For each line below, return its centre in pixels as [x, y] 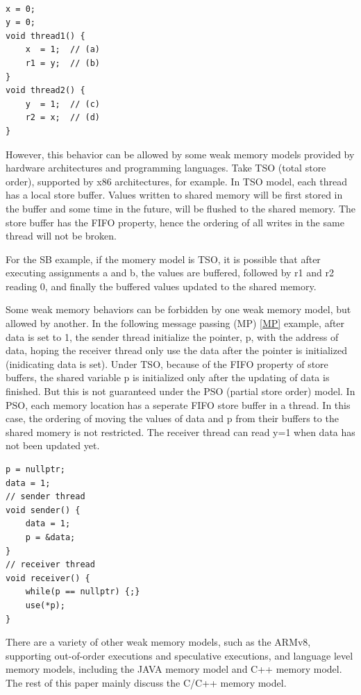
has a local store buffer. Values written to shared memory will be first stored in [174, 195]
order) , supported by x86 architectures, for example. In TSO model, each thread [177, 181]
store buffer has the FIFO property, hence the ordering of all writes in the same [175, 222]
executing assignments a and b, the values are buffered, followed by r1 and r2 [170, 273]
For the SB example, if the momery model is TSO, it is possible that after [163, 259]
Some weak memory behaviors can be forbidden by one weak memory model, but [178, 309]
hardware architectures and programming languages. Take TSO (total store [166, 168]
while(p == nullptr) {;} [83, 592]
